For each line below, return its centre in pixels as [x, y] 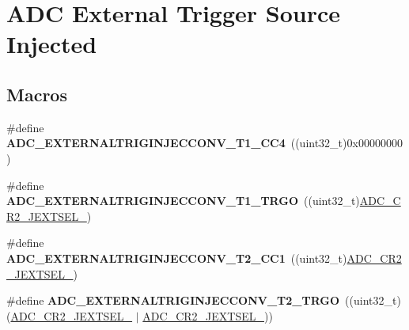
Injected [52, 44]
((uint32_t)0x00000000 [347, 143]
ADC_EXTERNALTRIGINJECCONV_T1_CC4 [146, 143]
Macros [37, 94]
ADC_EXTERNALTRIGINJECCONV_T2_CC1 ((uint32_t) [177, 258]
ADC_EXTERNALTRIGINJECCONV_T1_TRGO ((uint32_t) [183, 201]
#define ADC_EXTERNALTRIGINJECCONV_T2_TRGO [173, 300]
